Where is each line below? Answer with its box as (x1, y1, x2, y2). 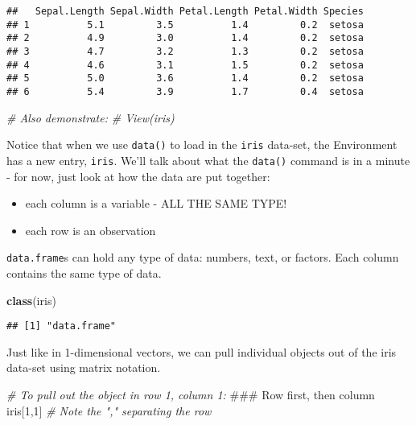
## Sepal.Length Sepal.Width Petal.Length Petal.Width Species (6, 6, 364, 17)
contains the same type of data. (6, 264, 162, 281)
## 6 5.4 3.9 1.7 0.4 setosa (6, 85, 364, 97)
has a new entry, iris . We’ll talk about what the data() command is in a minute (6, 151, 410, 168)
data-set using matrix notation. (6, 359, 161, 376)
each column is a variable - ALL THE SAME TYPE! (25, 195, 287, 212)
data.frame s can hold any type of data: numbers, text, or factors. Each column (6, 249, 399, 266)
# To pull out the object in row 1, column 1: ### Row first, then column (6, 386, 375, 402)
